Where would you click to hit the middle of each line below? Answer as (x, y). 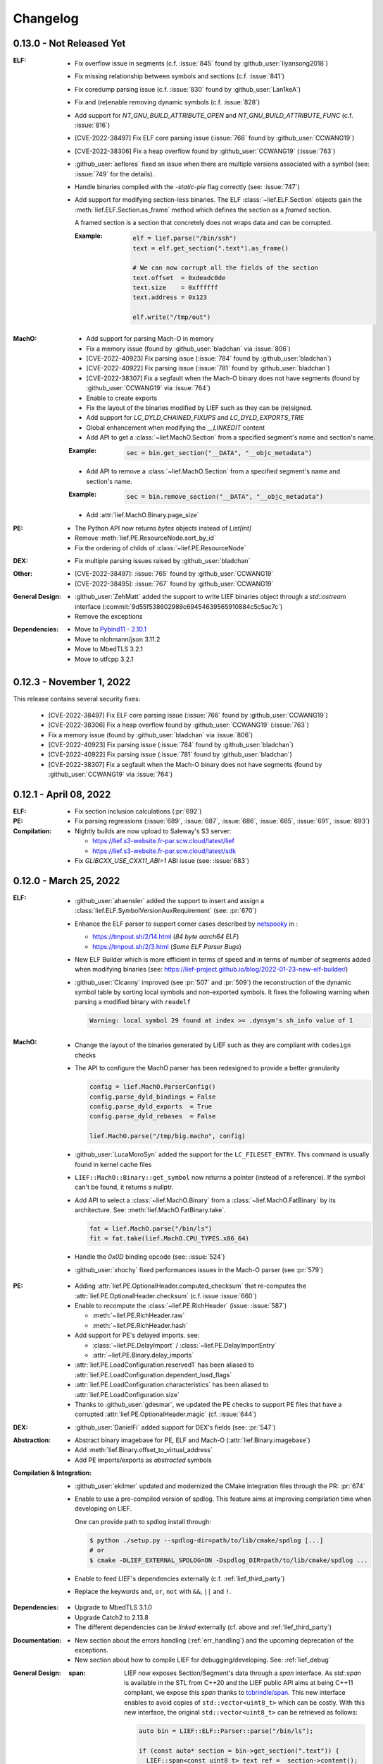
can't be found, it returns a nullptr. (124, 1187)
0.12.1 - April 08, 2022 (62, 795)
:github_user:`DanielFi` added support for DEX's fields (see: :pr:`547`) (175, 1427)
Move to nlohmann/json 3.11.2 (118, 639)
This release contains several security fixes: (77, 699)
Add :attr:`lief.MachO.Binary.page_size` (143, 515)
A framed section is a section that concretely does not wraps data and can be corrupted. (203, 223)
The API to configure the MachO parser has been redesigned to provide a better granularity (207, 1068)
